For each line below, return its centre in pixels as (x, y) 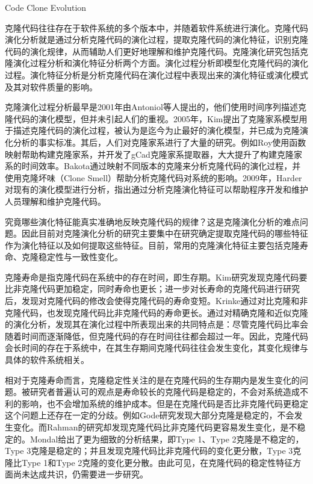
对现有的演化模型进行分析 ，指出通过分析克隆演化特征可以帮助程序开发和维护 (156, 189)
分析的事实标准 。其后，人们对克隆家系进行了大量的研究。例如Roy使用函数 (160, 142)
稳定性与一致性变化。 (80, 257)
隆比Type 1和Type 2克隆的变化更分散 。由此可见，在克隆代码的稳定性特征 (149, 462)
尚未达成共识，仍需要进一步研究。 (80, 474)
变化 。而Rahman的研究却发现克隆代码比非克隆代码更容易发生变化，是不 (155, 427)
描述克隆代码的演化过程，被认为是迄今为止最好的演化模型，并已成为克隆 (156, 130)
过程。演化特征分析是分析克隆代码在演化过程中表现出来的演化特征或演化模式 (156, 74)
